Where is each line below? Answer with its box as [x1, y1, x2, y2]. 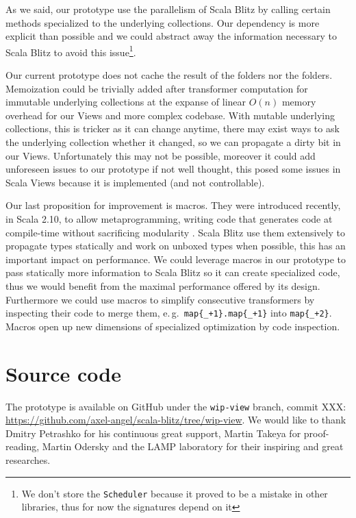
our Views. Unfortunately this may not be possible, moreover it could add [5, 148, 316, 162]
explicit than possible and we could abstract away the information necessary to [5, 29, 337, 43]
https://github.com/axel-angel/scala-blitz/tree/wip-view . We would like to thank [5, 412, 346, 427]
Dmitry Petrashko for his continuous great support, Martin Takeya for [5, 425, 301, 440]
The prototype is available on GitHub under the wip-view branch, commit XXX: [5, 399, 346, 413]
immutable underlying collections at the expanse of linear [5, 95, 246, 109]
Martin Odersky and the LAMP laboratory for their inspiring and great [42, 439, 344, 454]
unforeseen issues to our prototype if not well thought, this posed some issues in [5, 162, 341, 176]
